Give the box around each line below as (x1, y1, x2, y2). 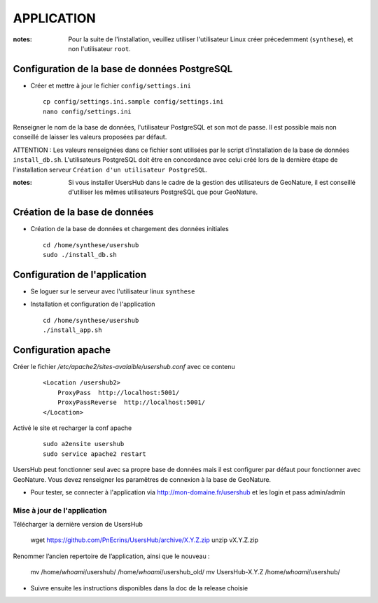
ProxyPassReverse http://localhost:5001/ (57, 398, 206, 406)
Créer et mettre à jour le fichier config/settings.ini (30, 81, 192, 90)
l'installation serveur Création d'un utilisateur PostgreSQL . (13, 165, 208, 174)
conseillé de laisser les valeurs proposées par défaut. (13, 133, 167, 141)
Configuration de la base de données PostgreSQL (13, 63, 233, 75)
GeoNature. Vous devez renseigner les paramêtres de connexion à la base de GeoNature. (13, 475, 272, 483)
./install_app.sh (43, 326, 102, 334)
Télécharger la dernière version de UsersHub (13, 520, 143, 529)
